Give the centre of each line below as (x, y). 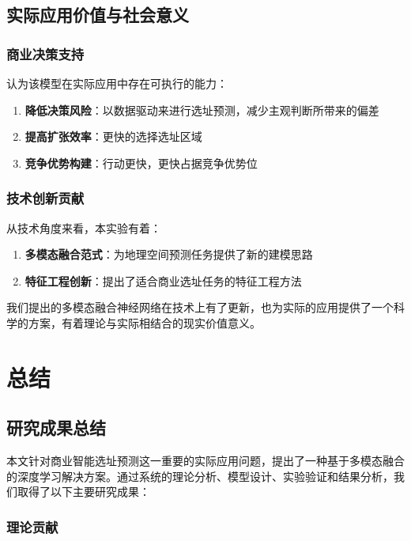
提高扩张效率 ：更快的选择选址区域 (113, 136)
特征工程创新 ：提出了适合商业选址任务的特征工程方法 (163, 280)
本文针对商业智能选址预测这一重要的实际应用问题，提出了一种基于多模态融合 (205, 461)
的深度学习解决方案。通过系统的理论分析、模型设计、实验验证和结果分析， (200, 476)
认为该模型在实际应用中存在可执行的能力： (117, 83)
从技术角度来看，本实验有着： (84, 227)
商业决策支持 (45, 53)
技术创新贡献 (45, 198)
